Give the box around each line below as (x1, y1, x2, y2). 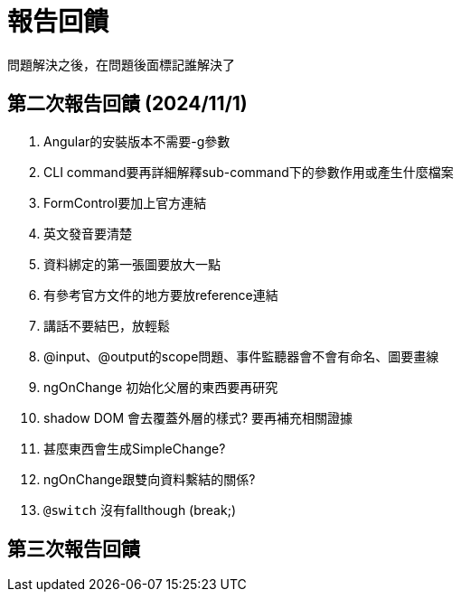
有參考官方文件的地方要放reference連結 (43, 286, 278, 303)
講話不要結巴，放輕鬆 (43, 317, 170, 333)
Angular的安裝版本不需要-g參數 (43, 133, 230, 149)
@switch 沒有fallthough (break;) (43, 501, 236, 518)
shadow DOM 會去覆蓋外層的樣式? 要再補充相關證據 (43, 409, 353, 426)
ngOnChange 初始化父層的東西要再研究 (43, 379, 278, 395)
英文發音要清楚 (43, 225, 132, 241)
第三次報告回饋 (7, 538, 140, 561)
